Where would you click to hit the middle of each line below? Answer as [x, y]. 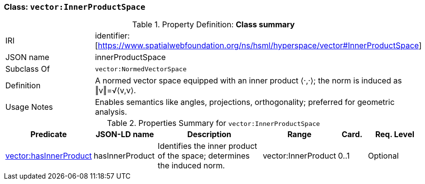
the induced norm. [191, 166]
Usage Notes [29, 107]
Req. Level [395, 134]
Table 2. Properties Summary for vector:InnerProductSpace [213, 123]
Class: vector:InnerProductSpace [75, 7]
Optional [383, 156]
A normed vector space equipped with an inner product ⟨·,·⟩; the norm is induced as [248, 81]
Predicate [48, 134]
